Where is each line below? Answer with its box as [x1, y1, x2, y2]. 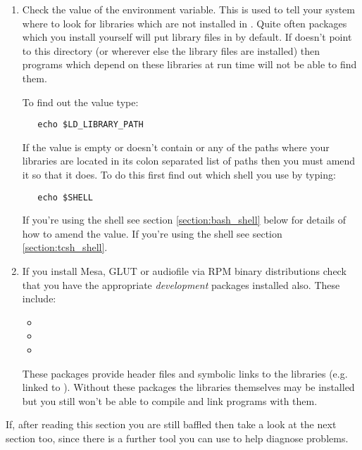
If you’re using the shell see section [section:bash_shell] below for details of [22, 212, 346, 227]
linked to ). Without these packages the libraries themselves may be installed [22, 380, 355, 394]
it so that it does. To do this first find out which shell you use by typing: [22, 167, 336, 181]
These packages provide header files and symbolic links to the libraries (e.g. [22, 366, 348, 380]
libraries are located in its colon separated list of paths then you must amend [22, 153, 356, 168]
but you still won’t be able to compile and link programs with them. [22, 393, 318, 408]
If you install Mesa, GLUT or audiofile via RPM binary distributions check [22, 264, 347, 278]
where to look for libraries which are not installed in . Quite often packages [22, 15, 347, 30]
